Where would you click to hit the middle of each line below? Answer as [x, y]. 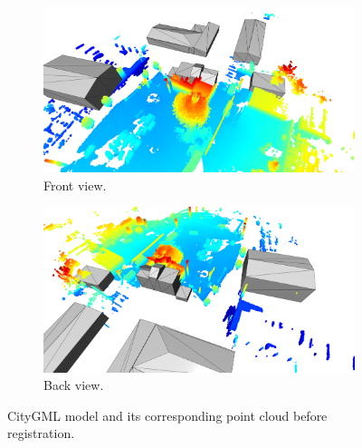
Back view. [74, 385]
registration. [41, 433]
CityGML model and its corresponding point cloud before [167, 415]
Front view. [75, 185]
